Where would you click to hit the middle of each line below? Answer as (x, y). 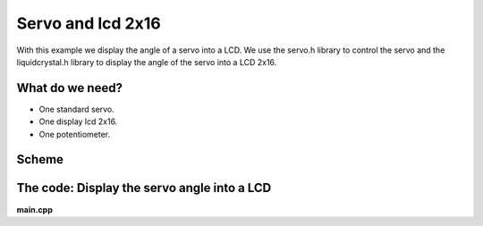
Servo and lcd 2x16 (89, 23)
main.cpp (34, 209)
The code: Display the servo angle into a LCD (144, 188)
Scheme (40, 159)
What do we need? (69, 88)
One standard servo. (77, 109)
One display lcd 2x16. (78, 121)
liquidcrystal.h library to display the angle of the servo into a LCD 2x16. (147, 62)
